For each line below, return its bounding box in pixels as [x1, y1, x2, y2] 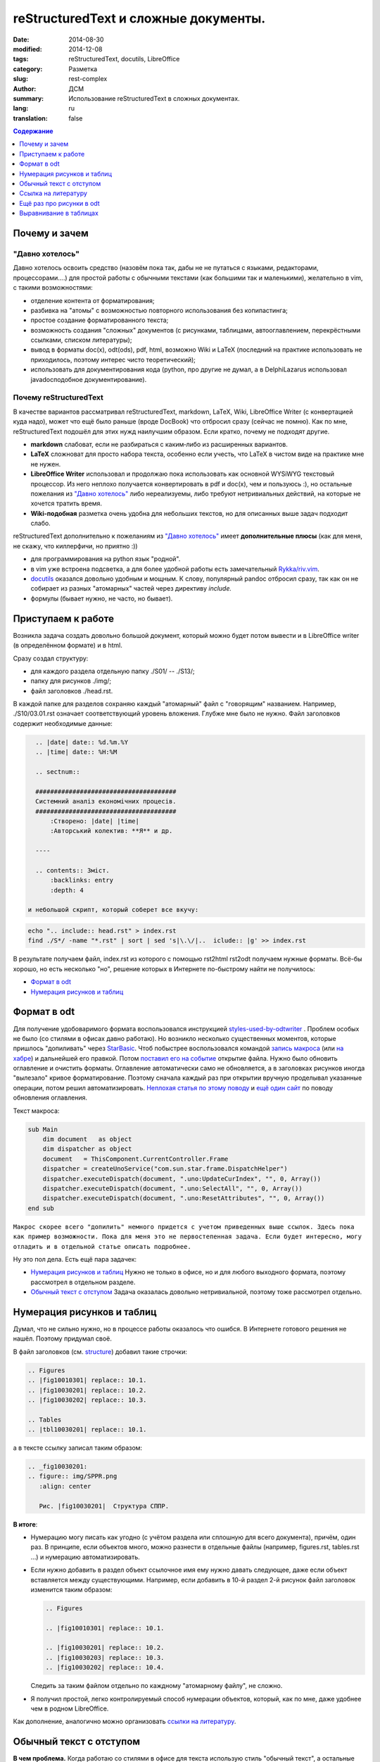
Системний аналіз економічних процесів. [35, 797, 177, 806]
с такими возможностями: [13, 283, 93, 292]
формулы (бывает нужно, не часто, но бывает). [30, 594, 173, 603]
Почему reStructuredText [13, 393, 103, 402]
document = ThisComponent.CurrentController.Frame [42, 1154, 229, 1163]
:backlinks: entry [50, 876, 114, 885]
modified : [13, 44, 42, 53]
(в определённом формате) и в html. [13, 641, 122, 650]
